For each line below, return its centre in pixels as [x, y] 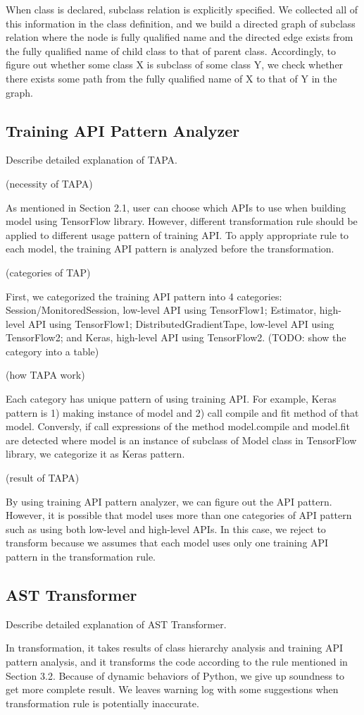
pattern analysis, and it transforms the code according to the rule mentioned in [177, 661]
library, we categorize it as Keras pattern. [95, 454]
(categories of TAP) [48, 272]
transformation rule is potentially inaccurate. [102, 703]
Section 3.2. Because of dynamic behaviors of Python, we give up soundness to [175, 675]
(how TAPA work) [45, 375]
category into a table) [52, 351]
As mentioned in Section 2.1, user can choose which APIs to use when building [176, 207]
